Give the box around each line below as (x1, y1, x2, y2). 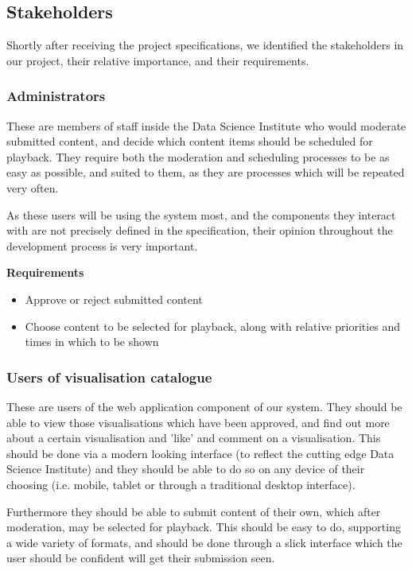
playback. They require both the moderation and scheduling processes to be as (6, 148, 390, 165)
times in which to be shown (25, 333, 159, 350)
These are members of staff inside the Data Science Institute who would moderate (6, 117, 406, 134)
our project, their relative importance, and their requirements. (6, 52, 309, 68)
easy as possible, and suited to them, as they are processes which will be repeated (6, 164, 405, 181)
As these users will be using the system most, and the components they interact (6, 206, 396, 223)
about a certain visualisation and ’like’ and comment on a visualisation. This (6, 429, 381, 446)
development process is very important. (6, 237, 198, 254)
